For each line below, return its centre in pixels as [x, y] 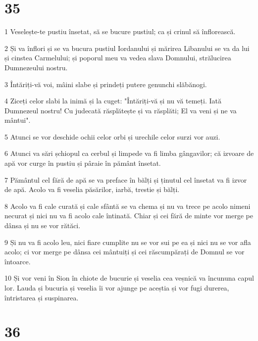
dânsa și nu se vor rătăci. [43, 225]
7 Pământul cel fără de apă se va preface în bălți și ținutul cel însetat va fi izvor [126, 179]
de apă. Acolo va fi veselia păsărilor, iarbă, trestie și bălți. [92, 189]
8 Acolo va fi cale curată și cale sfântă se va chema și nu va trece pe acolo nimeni [128, 206]
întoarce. [18, 261]
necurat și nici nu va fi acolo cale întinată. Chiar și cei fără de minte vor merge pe [129, 216]
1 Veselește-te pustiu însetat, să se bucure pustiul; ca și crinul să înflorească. [120, 31]
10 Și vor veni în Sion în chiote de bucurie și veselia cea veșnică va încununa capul [129, 278]
